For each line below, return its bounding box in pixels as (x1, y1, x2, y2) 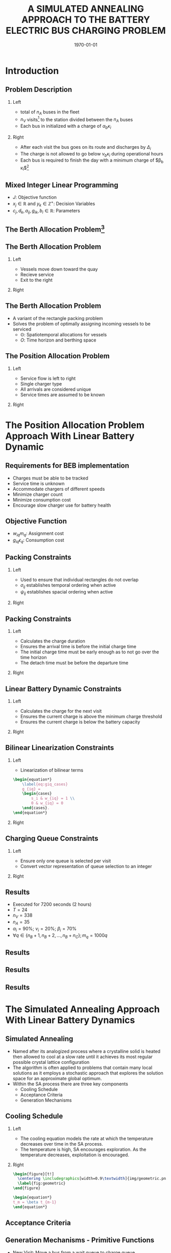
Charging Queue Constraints (5, 834, 99, 843)
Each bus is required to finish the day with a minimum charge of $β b (20, 157, 164, 165)
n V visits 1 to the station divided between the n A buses (20, 116, 133, 123)
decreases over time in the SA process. (20, 1141, 103, 1147)
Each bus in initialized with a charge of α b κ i (20, 123, 111, 130)
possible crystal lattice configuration (12, 1059, 90, 1065)
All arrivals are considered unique (20, 386, 91, 392)
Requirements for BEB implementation (5, 461, 129, 470)
